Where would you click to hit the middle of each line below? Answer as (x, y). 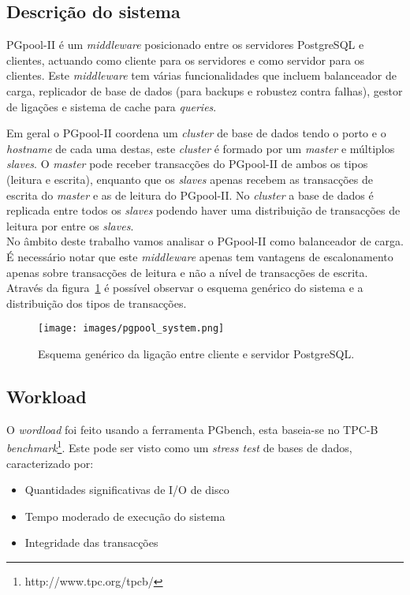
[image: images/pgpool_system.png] (131, 329)
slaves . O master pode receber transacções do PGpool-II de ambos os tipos (187, 164)
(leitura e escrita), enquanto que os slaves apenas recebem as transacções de (190, 179)
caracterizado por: (50, 463)
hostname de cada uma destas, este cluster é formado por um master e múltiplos (201, 148)
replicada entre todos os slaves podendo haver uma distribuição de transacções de (203, 210)
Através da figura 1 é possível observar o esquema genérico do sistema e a (185, 288)
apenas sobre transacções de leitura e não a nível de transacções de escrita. (187, 272)
